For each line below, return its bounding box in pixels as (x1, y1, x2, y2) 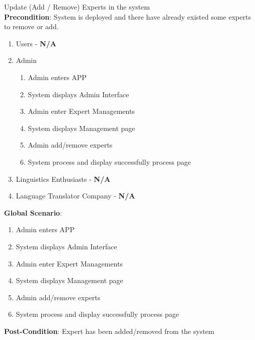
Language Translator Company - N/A (16, 190, 135, 201)
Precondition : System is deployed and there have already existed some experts (4, 11, 251, 22)
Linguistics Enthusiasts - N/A (16, 173, 111, 184)
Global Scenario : (4, 207, 62, 218)
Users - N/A (16, 38, 56, 48)
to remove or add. (4, 21, 59, 32)
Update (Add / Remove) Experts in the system (4, 2, 150, 12)
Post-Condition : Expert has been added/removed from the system (4, 325, 214, 336)
